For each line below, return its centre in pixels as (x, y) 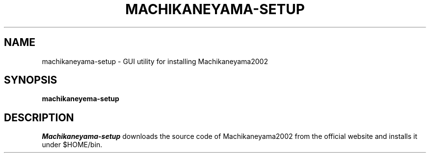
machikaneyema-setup (81, 99)
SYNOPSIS (31, 80)
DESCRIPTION (39, 117)
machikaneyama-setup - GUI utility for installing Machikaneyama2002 (155, 61)
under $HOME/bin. (72, 145)
